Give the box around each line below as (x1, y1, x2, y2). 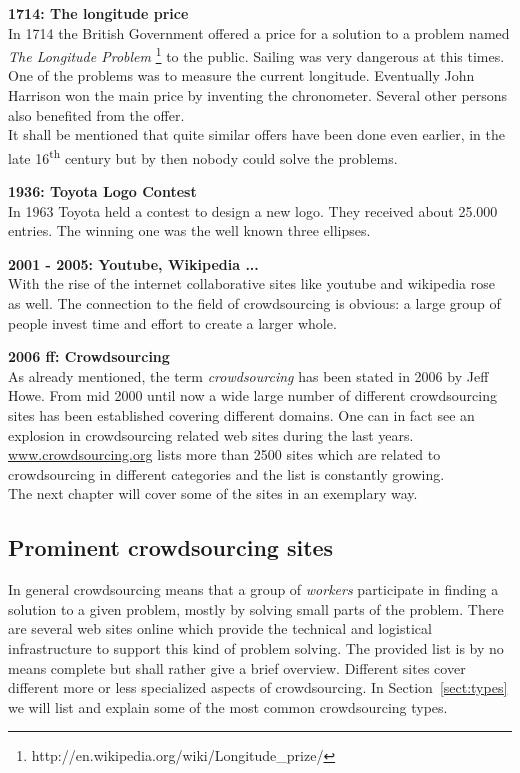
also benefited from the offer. (8, 104, 185, 125)
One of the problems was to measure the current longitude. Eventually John (8, 65, 475, 86)
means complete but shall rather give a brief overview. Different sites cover (8, 657, 466, 678)
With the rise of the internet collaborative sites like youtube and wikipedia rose (8, 273, 495, 294)
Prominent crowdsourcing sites (8, 532, 334, 563)
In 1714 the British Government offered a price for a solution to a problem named (8, 22, 510, 43)
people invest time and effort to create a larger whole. (8, 312, 337, 333)
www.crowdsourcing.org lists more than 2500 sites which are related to (8, 444, 441, 465)
